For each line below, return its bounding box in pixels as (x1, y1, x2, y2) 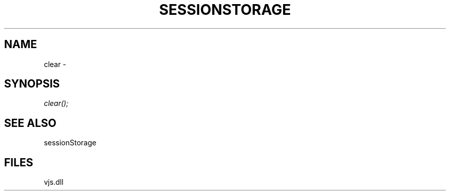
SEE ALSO (4, 116, 57, 129)
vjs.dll (44, 178, 64, 187)
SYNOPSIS (4, 77, 60, 91)
